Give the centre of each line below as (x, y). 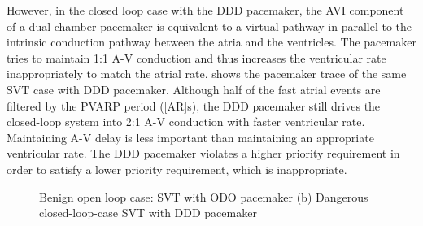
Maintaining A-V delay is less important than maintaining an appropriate (190, 137)
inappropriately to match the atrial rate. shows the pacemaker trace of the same (207, 74)
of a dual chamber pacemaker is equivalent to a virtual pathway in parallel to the (209, 26)
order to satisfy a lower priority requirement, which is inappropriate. (177, 169)
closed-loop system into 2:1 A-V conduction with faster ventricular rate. (186, 122)
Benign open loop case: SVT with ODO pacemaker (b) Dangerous (204, 196)
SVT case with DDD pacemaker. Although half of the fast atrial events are (194, 89)
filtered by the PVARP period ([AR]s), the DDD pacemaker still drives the (194, 105)
